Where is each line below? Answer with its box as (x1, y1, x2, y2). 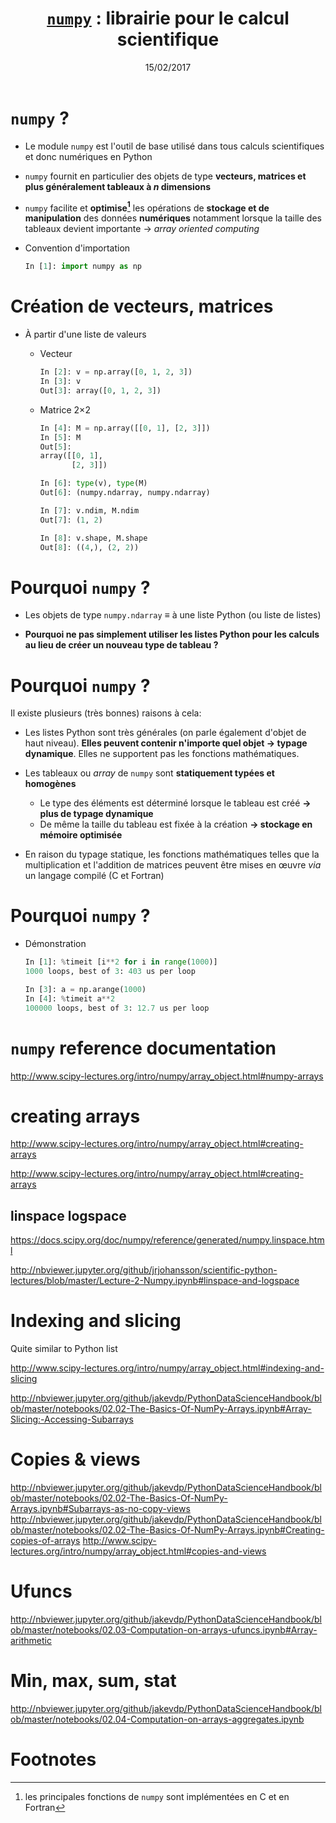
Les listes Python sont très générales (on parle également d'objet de (24, 727, 307, 739)
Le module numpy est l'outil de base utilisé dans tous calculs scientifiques (24, 140, 325, 152)
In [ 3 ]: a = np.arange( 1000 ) (24, 984, 147, 994)
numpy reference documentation (10, 1037, 277, 1059)
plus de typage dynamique (39, 808, 154, 820)
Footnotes (10, 1748, 97, 1771)
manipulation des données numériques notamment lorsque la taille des (24, 212, 322, 224)
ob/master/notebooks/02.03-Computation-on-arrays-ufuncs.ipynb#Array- (10, 1624, 318, 1636)
